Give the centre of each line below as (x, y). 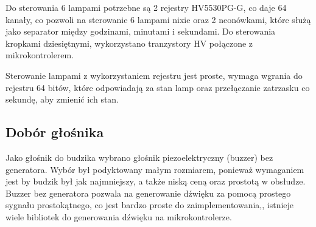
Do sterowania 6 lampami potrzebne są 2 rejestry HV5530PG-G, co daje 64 (146, 7)
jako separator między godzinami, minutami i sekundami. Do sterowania (141, 31)
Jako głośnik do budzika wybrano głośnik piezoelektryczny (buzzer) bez (139, 157)
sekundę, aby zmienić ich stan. (62, 99)
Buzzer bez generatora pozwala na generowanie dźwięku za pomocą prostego (148, 193)
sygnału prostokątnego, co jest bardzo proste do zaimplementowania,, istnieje (150, 205)
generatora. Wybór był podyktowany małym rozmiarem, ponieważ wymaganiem (155, 169)
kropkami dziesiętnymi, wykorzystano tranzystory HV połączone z (129, 43)
